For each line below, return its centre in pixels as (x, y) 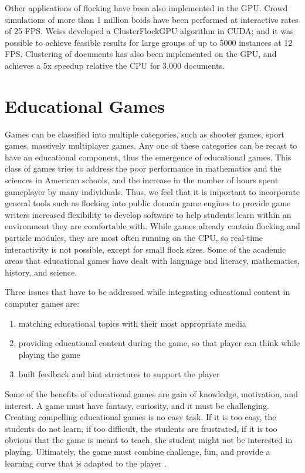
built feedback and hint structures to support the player (119, 374)
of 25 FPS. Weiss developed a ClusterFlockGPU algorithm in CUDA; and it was (149, 31)
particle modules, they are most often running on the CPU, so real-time (134, 238)
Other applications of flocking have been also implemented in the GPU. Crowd (146, 8)
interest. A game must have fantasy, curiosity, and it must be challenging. (137, 405)
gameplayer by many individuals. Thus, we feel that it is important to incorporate (152, 191)
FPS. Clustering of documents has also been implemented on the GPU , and (141, 54)
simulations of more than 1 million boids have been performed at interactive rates (152, 19)
